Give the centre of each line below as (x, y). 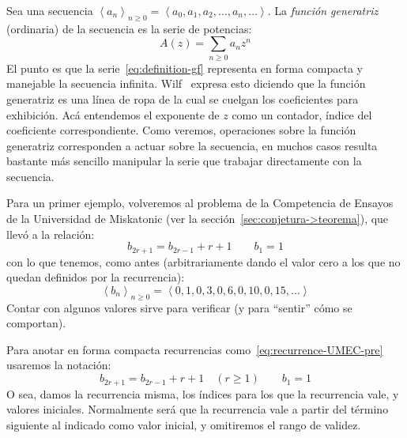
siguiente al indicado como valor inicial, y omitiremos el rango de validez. (184, 424)
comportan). (36, 323)
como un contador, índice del (302, 114)
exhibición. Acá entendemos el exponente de (113, 114)
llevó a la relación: (51, 234)
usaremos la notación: (59, 365)
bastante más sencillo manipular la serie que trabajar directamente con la (184, 161)
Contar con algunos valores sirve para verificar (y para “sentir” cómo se (179, 307)
